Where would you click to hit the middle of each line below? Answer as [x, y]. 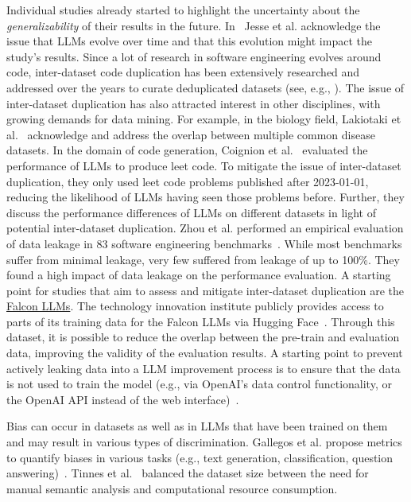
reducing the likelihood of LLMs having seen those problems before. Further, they [205, 197]
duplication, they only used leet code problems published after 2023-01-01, [188, 181]
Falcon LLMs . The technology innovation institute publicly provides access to [195, 306]
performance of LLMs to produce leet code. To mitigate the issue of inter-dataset [204, 165]
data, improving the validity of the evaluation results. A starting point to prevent [205, 353]
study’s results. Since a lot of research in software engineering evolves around [194, 56]
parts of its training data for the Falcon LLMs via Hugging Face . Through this [201, 321]
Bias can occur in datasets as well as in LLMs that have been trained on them [197, 426]
